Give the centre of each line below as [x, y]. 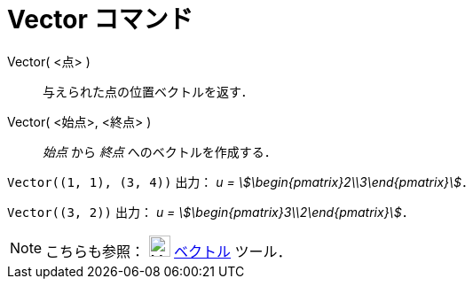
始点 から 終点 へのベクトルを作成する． [160, 151]
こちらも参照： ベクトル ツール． [169, 251]
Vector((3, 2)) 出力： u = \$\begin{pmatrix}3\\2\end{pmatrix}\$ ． [211, 212]
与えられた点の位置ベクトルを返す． [148, 91]
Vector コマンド [100, 19]
